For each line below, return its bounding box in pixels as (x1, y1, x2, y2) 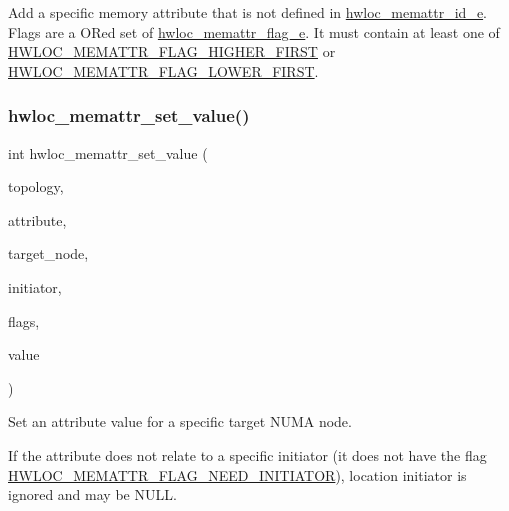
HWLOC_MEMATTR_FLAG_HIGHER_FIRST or (8, 41, 336, 62)
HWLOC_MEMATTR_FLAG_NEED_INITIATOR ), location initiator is (8, 464, 467, 485)
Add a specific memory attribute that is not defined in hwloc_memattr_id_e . (8, 2, 488, 22)
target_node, (8, 243, 89, 264)
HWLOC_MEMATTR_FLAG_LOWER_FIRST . (8, 60, 319, 81)
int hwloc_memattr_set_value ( (8, 142, 208, 163)
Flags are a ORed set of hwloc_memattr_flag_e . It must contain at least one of (8, 21, 500, 42)
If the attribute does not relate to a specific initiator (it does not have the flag (8, 444, 487, 465)
